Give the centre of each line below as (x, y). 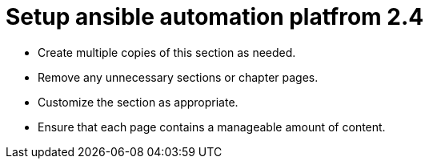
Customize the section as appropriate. (138, 102)
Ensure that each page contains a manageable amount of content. (212, 127)
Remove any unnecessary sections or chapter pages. (178, 77)
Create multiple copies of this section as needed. (167, 52)
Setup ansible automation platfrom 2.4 (215, 17)
